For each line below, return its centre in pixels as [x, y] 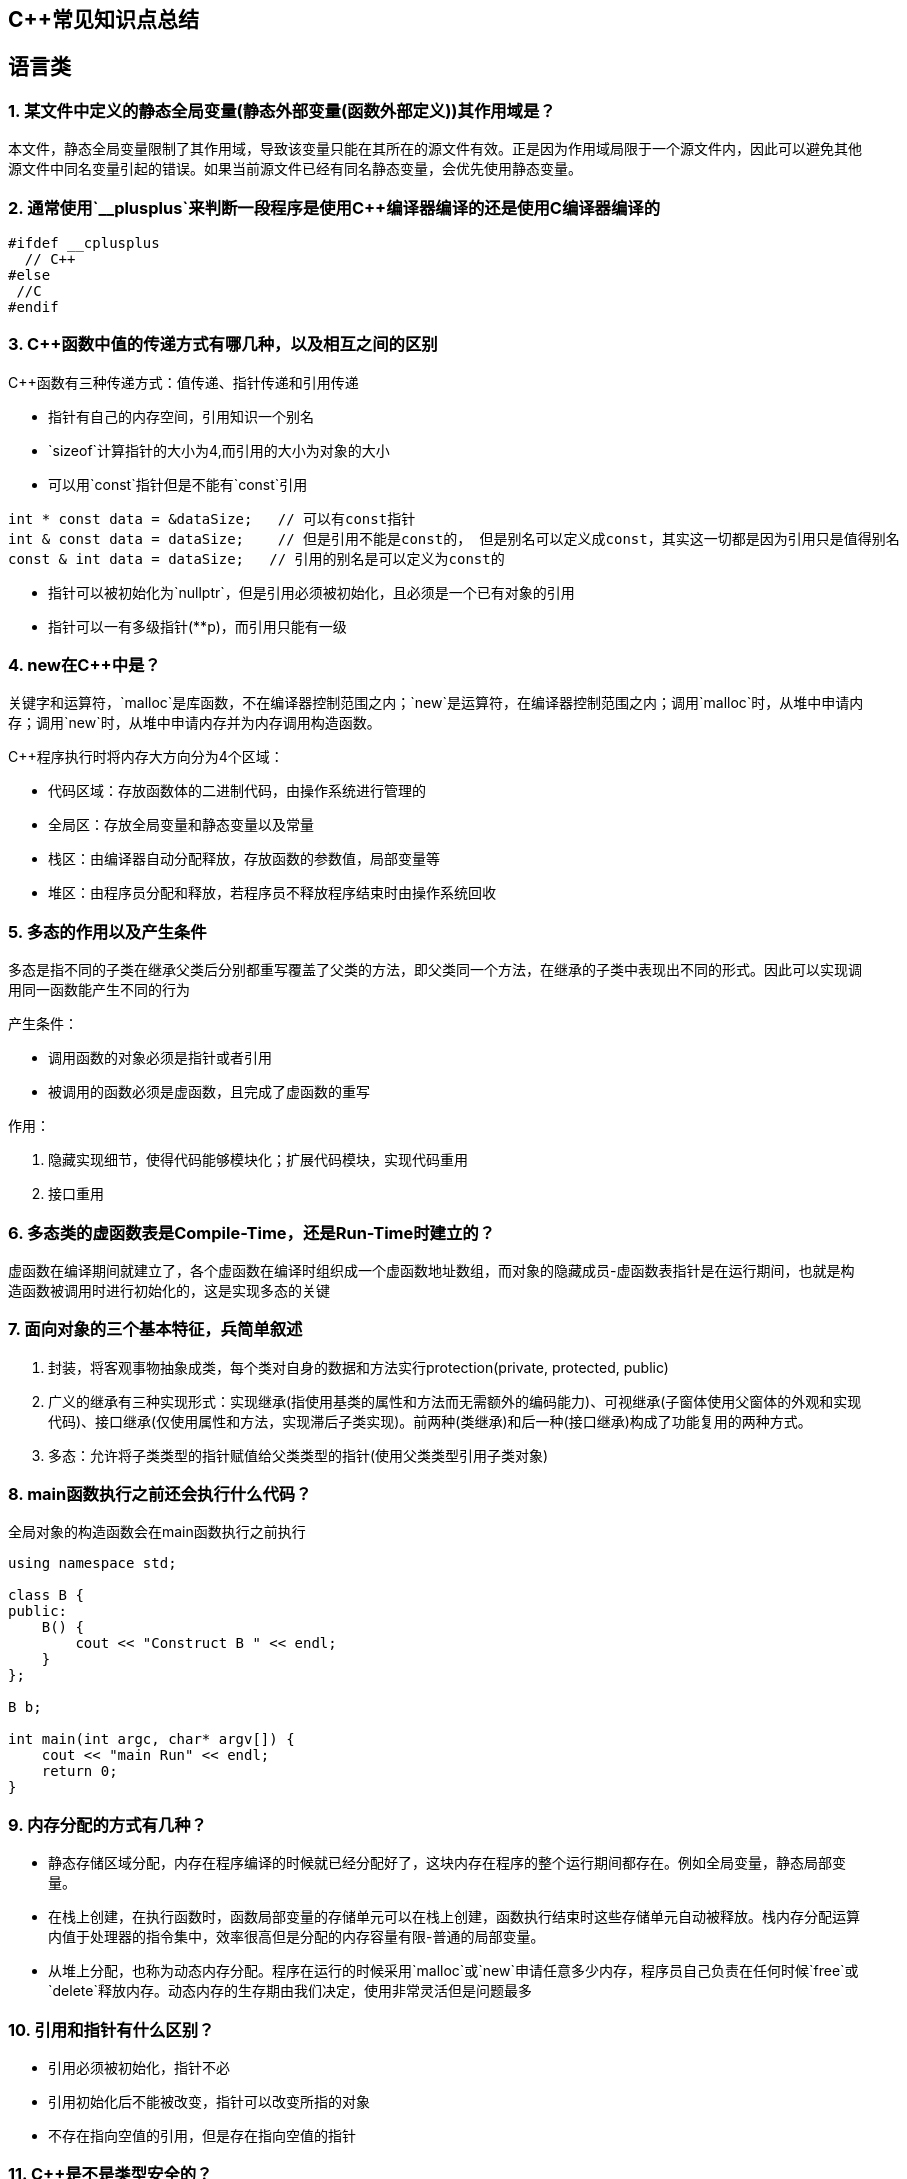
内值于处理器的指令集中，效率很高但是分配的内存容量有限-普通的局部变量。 [296, 1937]
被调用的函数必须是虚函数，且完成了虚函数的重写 [209, 1092]
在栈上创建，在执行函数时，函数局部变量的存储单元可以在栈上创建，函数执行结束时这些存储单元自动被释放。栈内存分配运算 [454, 1917]
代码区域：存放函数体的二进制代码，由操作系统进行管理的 [237, 791]
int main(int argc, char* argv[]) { [151, 1739]
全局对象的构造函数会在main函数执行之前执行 [157, 1532]
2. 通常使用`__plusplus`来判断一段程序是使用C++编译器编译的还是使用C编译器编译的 [334, 207]
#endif [33, 306]
